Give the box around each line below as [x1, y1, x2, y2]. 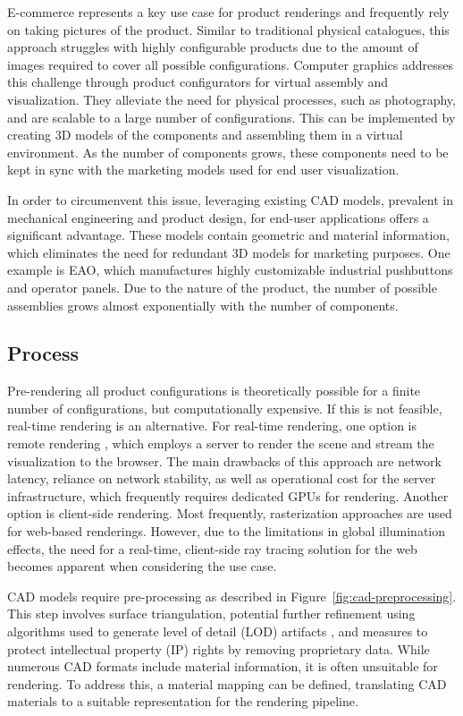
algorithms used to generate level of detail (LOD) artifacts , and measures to [7, 622, 428, 641]
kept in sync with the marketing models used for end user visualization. [7, 160, 400, 179]
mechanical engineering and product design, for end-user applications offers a [7, 208, 429, 226]
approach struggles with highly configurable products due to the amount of [7, 38, 418, 56]
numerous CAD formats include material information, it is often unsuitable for [7, 657, 438, 676]
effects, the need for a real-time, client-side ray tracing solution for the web [7, 539, 417, 558]
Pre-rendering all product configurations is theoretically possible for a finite [7, 381, 421, 400]
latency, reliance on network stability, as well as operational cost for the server [7, 469, 436, 488]
